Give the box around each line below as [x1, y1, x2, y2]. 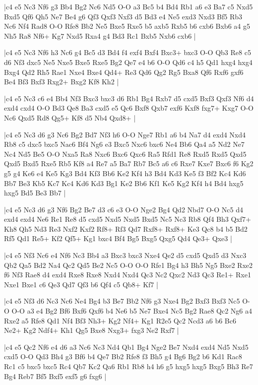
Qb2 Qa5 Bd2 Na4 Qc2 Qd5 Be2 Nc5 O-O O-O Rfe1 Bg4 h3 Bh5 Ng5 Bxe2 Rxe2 [4, 259, 253, 270]
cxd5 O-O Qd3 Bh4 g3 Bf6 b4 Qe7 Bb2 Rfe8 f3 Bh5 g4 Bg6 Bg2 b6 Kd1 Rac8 [4, 351, 242, 362]
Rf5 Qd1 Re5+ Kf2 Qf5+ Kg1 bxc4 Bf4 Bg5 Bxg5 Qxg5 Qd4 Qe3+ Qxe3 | [4, 233, 232, 244]
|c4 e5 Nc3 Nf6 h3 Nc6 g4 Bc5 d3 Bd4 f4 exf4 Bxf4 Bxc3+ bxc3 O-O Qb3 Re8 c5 [4, 47, 251, 58]
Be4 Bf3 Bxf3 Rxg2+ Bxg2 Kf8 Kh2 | [4, 76, 119, 87]
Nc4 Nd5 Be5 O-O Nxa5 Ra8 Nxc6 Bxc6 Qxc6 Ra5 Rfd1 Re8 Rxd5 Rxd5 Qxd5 [4, 148, 247, 159]
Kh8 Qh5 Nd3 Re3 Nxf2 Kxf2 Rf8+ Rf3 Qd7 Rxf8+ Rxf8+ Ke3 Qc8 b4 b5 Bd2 [4, 223, 248, 234]
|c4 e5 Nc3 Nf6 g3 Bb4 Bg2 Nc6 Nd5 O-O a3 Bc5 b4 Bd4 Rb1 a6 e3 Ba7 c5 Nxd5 [4, 1, 253, 11]
